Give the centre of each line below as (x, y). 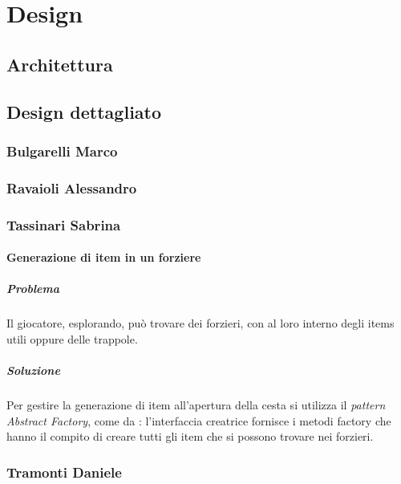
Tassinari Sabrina (64, 224)
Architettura (60, 64)
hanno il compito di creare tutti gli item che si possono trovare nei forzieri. (190, 436)
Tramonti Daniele (64, 472)
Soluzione (33, 370)
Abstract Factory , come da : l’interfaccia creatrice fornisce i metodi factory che (199, 420)
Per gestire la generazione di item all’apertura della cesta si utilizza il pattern (196, 404)
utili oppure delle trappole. (72, 338)
